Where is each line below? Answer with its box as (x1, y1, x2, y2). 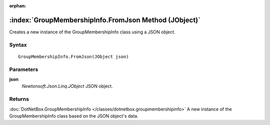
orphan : (9, 3, 26, 8)
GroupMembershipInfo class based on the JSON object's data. (9, 113, 138, 119)
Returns (9, 96, 29, 103)
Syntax (9, 41, 27, 48)
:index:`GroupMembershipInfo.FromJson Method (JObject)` (9, 15, 201, 24)
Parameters (9, 66, 38, 73)
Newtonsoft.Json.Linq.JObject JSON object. (21, 83, 113, 89)
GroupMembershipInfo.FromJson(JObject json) (18, 54, 129, 59)
